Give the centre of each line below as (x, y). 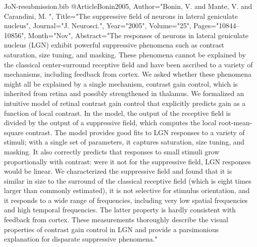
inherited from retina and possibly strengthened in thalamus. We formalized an (124, 93)
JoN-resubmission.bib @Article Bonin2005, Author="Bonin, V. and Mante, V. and (128, 6)
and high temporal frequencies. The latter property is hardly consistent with (120, 210)
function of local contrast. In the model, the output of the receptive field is (117, 113)
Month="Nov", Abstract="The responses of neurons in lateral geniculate (138, 35)
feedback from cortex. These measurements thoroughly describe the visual (116, 220)
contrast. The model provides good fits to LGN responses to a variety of (135, 132)
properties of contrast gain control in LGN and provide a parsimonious (111, 229)
